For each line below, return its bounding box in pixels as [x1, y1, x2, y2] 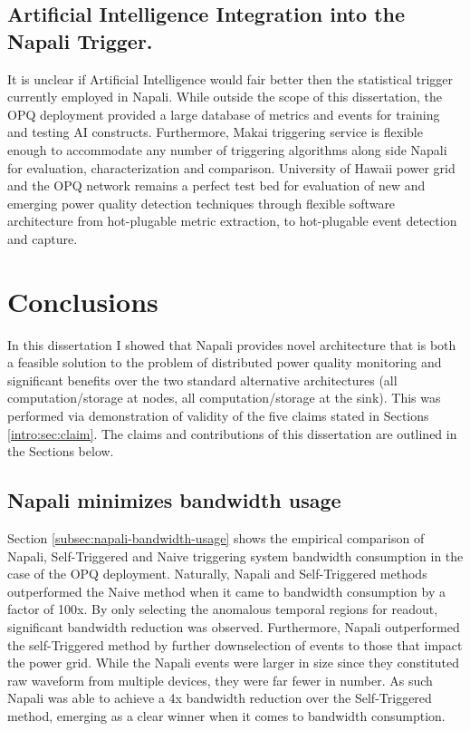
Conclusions [7, 282, 158, 319]
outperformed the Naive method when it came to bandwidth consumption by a [7, 581, 446, 600]
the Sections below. [7, 442, 114, 461]
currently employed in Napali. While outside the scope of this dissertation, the [7, 87, 443, 106]
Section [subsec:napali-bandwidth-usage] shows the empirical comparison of [7, 529, 425, 548]
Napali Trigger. [7, 26, 153, 54]
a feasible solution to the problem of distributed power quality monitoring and [7, 353, 442, 372]
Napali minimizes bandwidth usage [7, 486, 341, 514]
